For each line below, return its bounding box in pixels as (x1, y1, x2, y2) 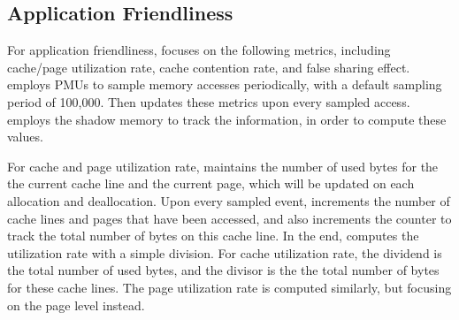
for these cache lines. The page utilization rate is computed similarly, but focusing (7, 278, 452, 296)
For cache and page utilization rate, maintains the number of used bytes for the (7, 156, 439, 175)
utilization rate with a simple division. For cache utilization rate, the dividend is (7, 243, 442, 262)
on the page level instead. (7, 295, 145, 314)
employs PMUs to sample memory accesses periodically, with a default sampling (7, 75, 442, 94)
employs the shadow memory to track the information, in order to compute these (7, 110, 447, 128)
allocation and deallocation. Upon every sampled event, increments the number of (7, 191, 450, 210)
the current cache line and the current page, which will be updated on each (7, 174, 415, 193)
